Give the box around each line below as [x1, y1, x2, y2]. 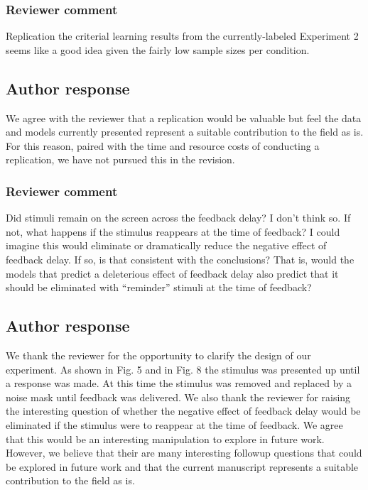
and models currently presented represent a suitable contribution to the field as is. [6, 124, 364, 139]
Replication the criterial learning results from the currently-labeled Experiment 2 [6, 28, 359, 43]
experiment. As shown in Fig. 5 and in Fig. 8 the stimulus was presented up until [6, 361, 360, 376]
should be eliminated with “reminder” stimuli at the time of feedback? [6, 280, 312, 295]
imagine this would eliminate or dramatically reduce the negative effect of [6, 238, 327, 253]
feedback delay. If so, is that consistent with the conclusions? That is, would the [6, 251, 355, 266]
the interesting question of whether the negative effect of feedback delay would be [6, 403, 361, 418]
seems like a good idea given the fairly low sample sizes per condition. [6, 42, 310, 57]
